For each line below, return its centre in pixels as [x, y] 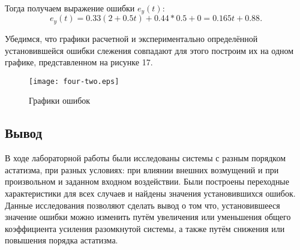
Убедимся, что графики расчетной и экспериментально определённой [131, 38]
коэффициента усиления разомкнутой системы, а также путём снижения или [145, 228]
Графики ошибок [60, 100]
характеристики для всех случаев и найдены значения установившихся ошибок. [150, 193]
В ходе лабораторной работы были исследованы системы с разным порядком [145, 158]
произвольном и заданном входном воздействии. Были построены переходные [147, 181]
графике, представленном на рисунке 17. [79, 62]
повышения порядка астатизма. [61, 240]
